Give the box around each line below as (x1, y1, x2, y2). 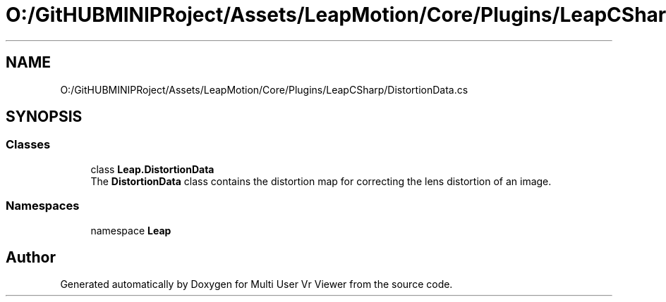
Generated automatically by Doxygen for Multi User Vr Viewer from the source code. (60, 278, 453, 291)
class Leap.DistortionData (90, 163, 214, 175)
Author (6, 248, 56, 266)
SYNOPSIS (6, 108, 83, 126)
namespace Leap (90, 224, 171, 237)
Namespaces (6, 199, 80, 213)
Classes (6, 137, 51, 152)
